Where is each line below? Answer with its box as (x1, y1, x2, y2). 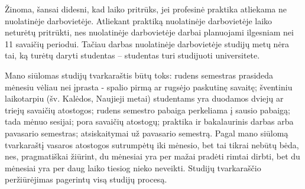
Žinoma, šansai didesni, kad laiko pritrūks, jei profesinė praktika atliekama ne (5, 3, 287, 15)
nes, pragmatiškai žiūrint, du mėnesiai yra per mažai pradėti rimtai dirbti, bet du (5, 150, 300, 162)
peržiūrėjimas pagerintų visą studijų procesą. (5, 173, 167, 185)
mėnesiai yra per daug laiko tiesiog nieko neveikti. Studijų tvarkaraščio (5, 161, 261, 174)
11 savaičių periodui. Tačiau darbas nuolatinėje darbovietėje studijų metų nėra (5, 37, 290, 50)
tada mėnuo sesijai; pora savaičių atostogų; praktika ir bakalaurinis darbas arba (5, 115, 294, 128)
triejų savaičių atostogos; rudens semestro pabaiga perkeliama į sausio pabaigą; (5, 103, 290, 116)
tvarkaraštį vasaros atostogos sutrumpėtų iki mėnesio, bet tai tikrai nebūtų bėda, (5, 138, 299, 151)
